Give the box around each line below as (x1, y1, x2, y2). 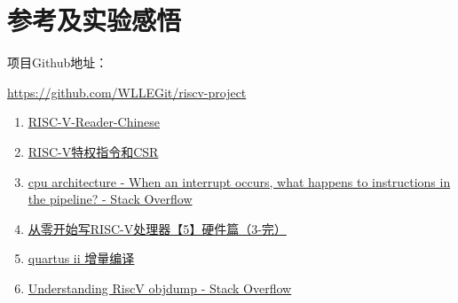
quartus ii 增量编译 (28, 249, 135, 268)
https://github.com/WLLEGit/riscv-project (7, 82, 247, 101)
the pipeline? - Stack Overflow (28, 190, 193, 208)
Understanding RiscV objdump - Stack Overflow (28, 278, 292, 297)
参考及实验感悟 (7, 2, 182, 38)
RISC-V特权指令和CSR (28, 142, 159, 160)
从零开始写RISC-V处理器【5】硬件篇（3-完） (28, 219, 287, 237)
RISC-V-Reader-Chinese (28, 113, 161, 131)
